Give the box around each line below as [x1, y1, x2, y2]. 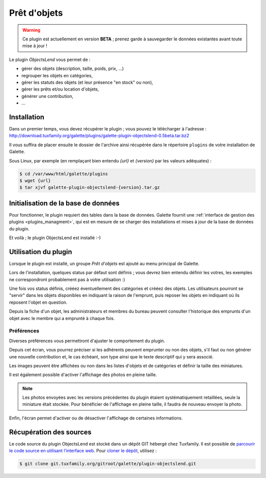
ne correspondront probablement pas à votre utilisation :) [9, 276, 126, 283]
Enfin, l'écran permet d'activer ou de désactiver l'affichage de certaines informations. [9, 415, 183, 421]
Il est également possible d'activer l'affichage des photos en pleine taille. [9, 372, 157, 378]
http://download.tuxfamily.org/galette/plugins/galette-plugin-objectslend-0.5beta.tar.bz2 [9, 133, 190, 139]
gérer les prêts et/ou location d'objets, [21, 86, 100, 92]
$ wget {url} [19, 178, 51, 183]
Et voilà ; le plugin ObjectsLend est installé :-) [9, 234, 101, 241]
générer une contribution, [21, 93, 73, 99]
